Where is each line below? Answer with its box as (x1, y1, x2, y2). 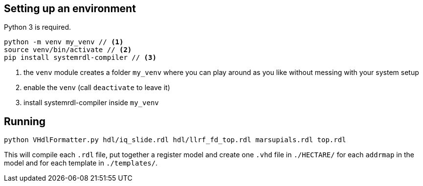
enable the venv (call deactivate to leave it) (23, 83, 170, 92)
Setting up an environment (4, 2, 136, 15)
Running (4, 115, 46, 128)
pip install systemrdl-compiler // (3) (4, 54, 156, 62)
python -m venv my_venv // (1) (4, 38, 124, 46)
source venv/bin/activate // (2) (4, 46, 132, 54)
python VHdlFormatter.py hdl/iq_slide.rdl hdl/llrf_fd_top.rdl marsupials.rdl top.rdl (4, 136, 346, 144)
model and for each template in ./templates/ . (4, 159, 158, 167)
